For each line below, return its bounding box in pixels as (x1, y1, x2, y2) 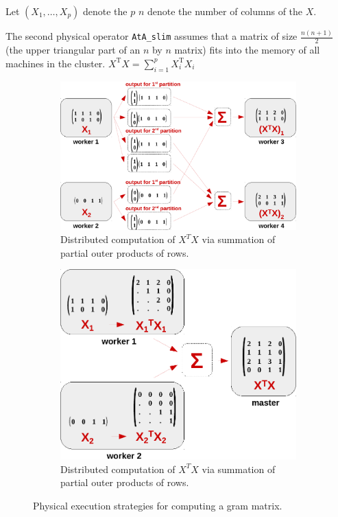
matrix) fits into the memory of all (174, 43, 320, 57)
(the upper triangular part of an (5, 43, 141, 57)
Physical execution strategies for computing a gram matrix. (33, 498, 282, 512)
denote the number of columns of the (147, 4, 303, 18)
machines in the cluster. (5, 56, 106, 70)
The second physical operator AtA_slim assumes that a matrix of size (5, 29, 298, 43)
